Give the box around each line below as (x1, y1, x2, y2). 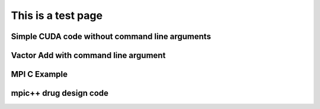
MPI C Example (11, 69, 68, 79)
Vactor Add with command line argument (11, 50, 166, 60)
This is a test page (11, 9, 103, 22)
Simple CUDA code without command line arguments (11, 31, 212, 41)
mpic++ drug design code (11, 88, 109, 98)
